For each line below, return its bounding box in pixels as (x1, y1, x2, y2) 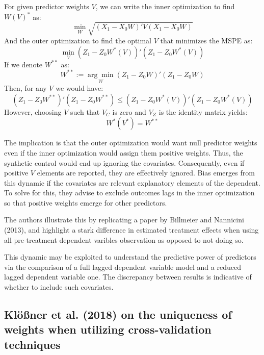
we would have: (56, 83, 103, 93)
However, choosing (4, 106, 62, 117)
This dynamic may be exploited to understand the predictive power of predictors (4, 251, 256, 262)
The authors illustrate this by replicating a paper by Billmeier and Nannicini (4, 214, 244, 225)
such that (70, 106, 100, 117)
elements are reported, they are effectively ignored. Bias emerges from (37, 167, 255, 178)
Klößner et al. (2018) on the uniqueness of (4, 307, 232, 322)
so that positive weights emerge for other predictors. (4, 197, 167, 208)
